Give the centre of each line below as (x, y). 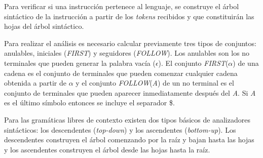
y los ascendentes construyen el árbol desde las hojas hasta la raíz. (107, 149)
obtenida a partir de (35, 83)
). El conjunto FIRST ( (193, 63)
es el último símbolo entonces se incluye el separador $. (89, 103)
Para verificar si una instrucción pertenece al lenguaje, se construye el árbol (122, 6)
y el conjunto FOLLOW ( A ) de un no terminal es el (155, 83)
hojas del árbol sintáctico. (44, 26)
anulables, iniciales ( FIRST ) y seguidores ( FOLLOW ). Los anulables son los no (127, 53)
